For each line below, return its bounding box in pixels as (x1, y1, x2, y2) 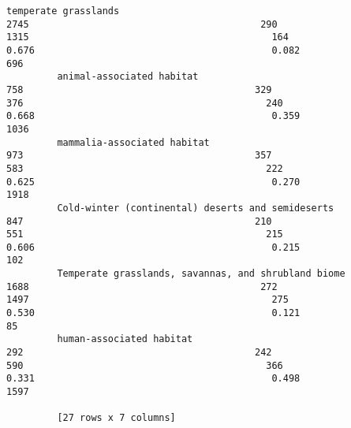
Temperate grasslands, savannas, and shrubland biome (57, 268, 345, 280)
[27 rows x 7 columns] (57, 412, 176, 424)
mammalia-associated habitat (57, 136, 210, 148)
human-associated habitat (57, 333, 193, 345)
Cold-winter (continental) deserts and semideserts (57, 202, 334, 214)
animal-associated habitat (57, 71, 199, 83)
